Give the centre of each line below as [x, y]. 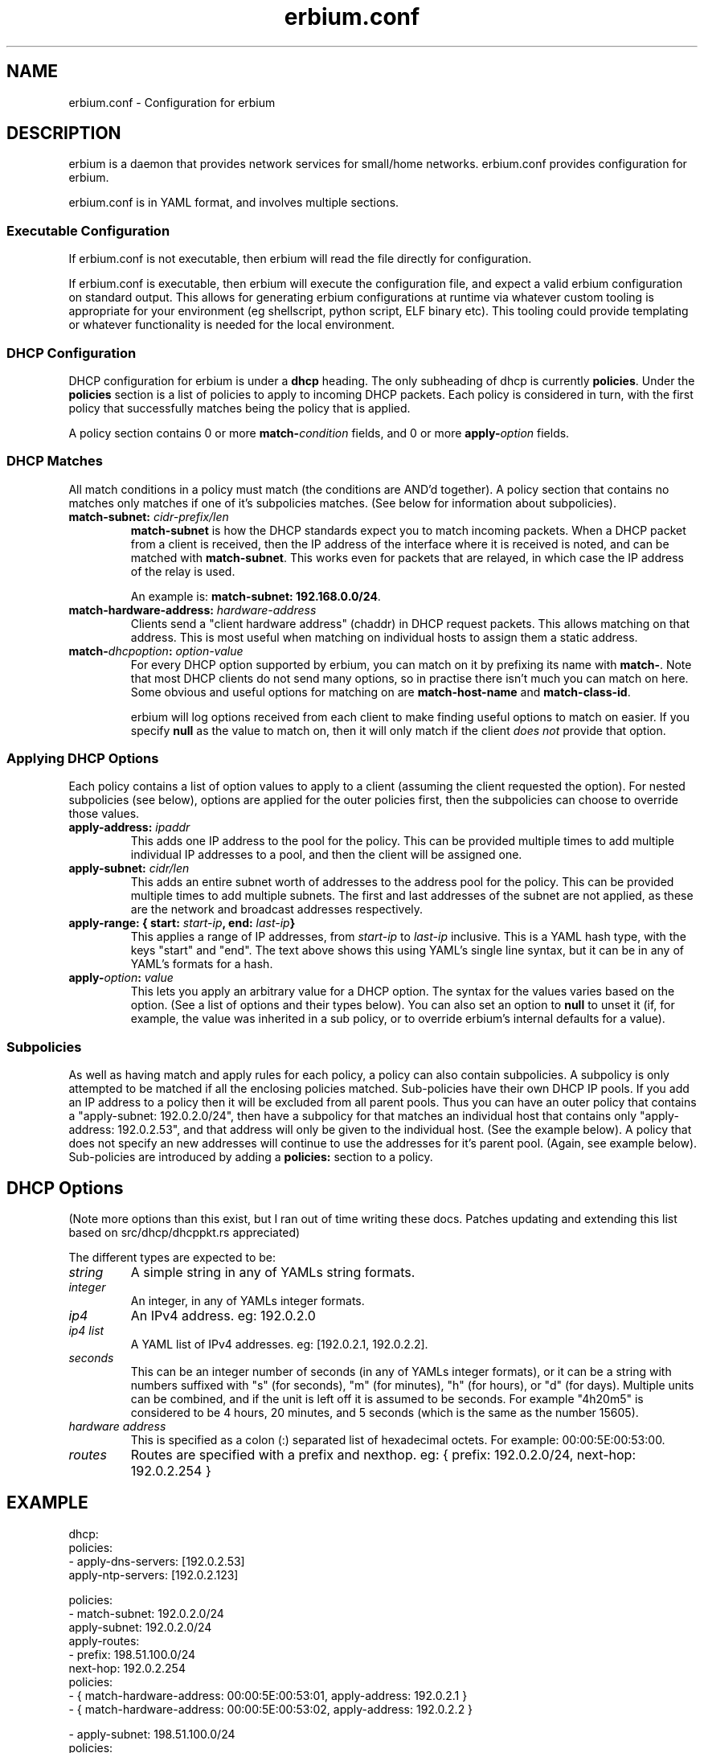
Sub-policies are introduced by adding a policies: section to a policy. [251, 1157]
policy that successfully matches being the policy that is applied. [239, 408]
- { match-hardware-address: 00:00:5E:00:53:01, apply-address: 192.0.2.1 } [268, 1695]
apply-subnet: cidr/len [129, 868]
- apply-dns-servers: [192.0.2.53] [157, 1561]
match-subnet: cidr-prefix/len [149, 516]
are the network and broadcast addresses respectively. [277, 909]
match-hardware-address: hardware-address [192, 610]
